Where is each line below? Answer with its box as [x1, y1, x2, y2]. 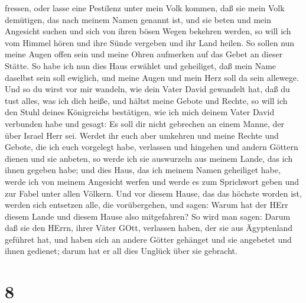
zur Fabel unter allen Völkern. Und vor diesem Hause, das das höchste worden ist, [5, 187, 302, 199]
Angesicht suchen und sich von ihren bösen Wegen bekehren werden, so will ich [5, 25, 291, 37]
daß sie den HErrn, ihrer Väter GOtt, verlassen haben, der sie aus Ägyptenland [5, 221, 293, 234]
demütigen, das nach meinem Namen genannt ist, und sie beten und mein [5, 13, 271, 25]
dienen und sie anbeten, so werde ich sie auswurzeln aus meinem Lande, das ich [5, 152, 293, 164]
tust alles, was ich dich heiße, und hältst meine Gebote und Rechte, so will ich [5, 94, 288, 106]
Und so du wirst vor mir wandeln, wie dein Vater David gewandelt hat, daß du [5, 83, 290, 95]
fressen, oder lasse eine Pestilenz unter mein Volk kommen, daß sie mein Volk [5, 2, 285, 14]
